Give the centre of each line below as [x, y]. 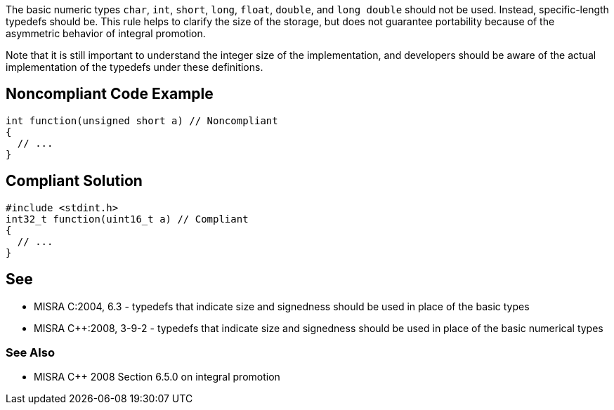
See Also [30, 352]
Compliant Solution [74, 181]
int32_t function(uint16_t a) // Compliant [127, 219]
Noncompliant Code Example [110, 94]
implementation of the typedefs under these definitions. [135, 67]
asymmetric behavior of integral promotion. [106, 33]
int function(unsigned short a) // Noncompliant [142, 120]
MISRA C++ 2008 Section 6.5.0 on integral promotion [157, 377]
